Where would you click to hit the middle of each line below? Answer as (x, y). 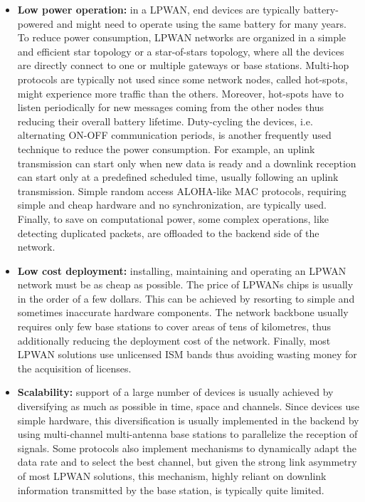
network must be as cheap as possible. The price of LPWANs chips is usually (185, 284)
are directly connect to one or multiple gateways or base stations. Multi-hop (183, 65)
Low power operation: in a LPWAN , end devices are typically (159, 9)
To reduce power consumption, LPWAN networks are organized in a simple (182, 37)
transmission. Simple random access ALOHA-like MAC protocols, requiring (182, 190)
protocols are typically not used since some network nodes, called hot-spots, (182, 79)
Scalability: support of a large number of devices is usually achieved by (175, 392)
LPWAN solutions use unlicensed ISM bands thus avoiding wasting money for (187, 354)
